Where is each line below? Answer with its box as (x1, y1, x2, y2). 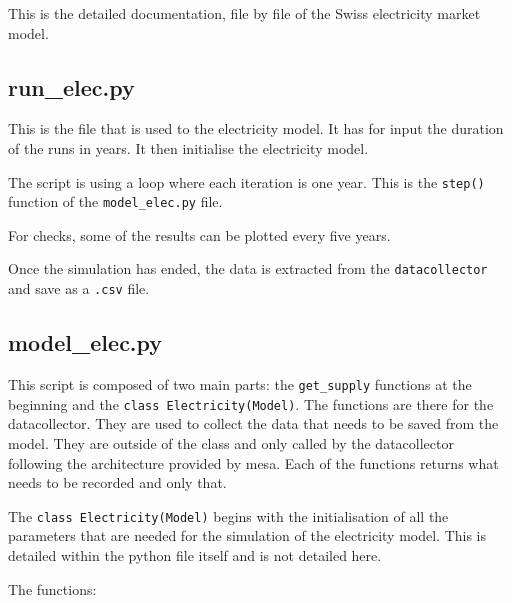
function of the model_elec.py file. (8, 191, 223, 212)
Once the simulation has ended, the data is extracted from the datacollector (8, 258, 488, 279)
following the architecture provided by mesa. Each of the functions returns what (8, 452, 499, 473)
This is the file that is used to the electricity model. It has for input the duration (8, 118, 504, 139)
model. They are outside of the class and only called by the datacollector (8, 432, 454, 453)
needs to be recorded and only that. (8, 472, 227, 493)
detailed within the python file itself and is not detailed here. (8, 544, 382, 565)
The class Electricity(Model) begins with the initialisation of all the (8, 505, 449, 526)
